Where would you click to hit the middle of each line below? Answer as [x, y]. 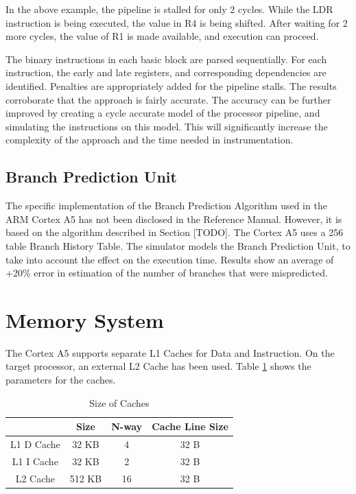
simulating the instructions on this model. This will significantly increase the [167, 126]
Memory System [85, 319]
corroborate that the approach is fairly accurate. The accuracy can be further [168, 99]
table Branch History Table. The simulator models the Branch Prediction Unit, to [178, 245]
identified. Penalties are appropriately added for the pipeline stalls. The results [171, 85]
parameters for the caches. [61, 380]
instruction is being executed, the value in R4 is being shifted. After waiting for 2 [177, 22]
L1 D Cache [35, 444]
